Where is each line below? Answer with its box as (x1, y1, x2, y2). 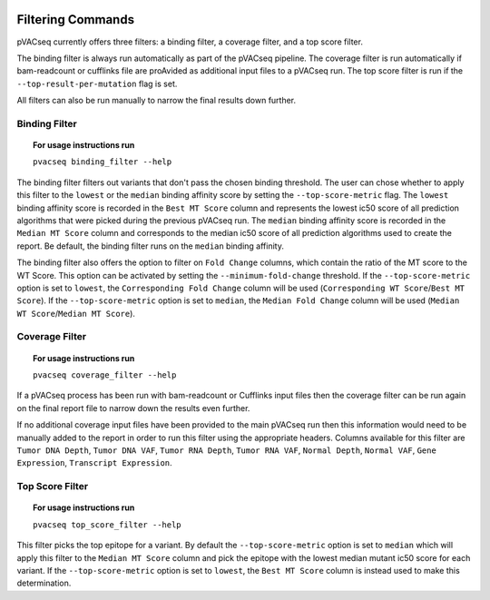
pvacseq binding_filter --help (33, 157, 172, 167)
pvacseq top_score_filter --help (33, 519, 181, 530)
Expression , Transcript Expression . (16, 457, 172, 468)
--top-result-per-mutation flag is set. (16, 78, 178, 89)
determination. (16, 577, 72, 589)
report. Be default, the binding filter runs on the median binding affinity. (16, 241, 285, 251)
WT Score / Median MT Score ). (16, 308, 136, 319)
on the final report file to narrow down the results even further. (16, 402, 250, 413)
